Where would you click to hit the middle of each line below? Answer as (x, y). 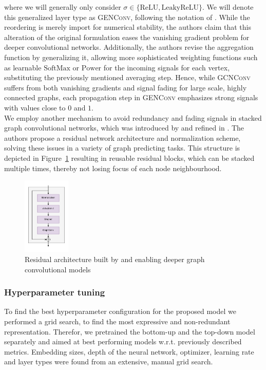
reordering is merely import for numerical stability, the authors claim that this (128, 27)
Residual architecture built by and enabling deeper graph (115, 259)
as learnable (23, 67)
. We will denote (228, 7)
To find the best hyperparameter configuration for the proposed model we (120, 311)
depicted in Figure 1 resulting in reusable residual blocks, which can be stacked (129, 158)
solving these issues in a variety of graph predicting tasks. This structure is (122, 148)
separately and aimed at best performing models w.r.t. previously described (123, 341)
